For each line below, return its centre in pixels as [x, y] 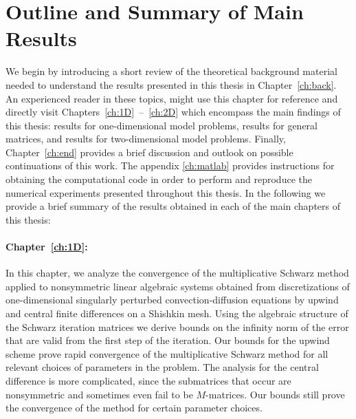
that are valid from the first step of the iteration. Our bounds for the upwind [168, 340]
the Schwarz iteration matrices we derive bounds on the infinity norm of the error [177, 326]
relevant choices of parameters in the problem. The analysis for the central [162, 367]
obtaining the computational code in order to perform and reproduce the [159, 179]
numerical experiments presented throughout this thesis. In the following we [166, 192]
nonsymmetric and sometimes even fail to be [99, 394]
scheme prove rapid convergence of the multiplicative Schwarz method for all [167, 353]
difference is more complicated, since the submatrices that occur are [148, 380]
